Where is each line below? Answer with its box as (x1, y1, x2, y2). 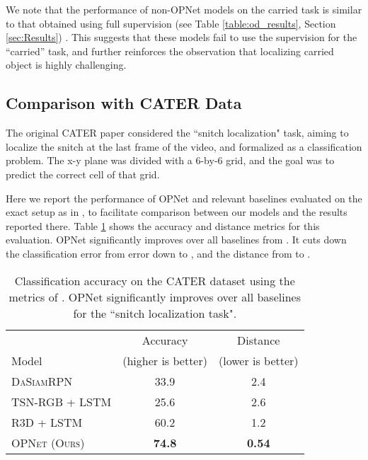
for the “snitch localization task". (73, 304, 237, 321)
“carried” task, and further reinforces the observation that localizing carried (6, 43, 334, 58)
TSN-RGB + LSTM (11, 393, 112, 410)
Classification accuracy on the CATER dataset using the (14, 272, 295, 289)
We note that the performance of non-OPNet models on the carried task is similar (6, 2, 362, 16)
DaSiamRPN (11, 372, 73, 389)
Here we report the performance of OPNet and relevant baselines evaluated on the (6, 190, 362, 205)
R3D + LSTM (11, 413, 83, 430)
